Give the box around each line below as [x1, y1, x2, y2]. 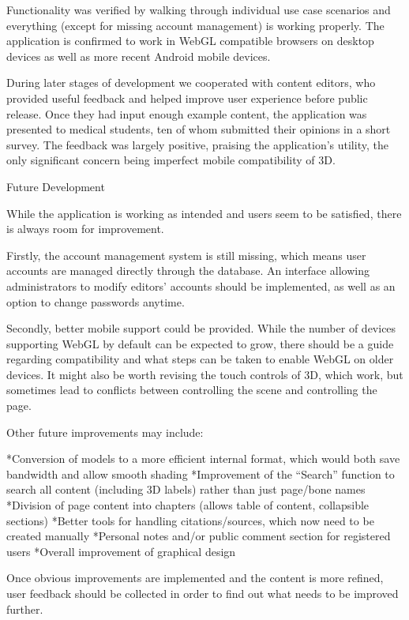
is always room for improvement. [6, 220, 164, 237]
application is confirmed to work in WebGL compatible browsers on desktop [6, 32, 374, 49]
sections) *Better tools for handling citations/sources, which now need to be [6, 512, 374, 528]
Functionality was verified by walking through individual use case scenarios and [6, 2, 391, 17]
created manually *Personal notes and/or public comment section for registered [6, 528, 391, 544]
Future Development [6, 178, 105, 194]
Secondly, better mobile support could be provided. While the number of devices [6, 320, 396, 336]
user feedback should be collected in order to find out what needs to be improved [6, 585, 399, 601]
